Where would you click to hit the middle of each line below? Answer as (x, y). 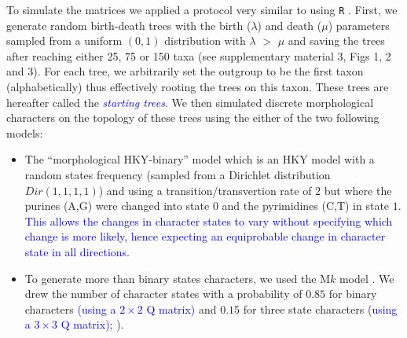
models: (25, 132)
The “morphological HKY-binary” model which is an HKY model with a (200, 159)
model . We (367, 278)
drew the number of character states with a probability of (163, 294)
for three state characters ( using (320, 309)
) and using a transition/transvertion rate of (205, 190)
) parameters (359, 25)
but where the (358, 190)
